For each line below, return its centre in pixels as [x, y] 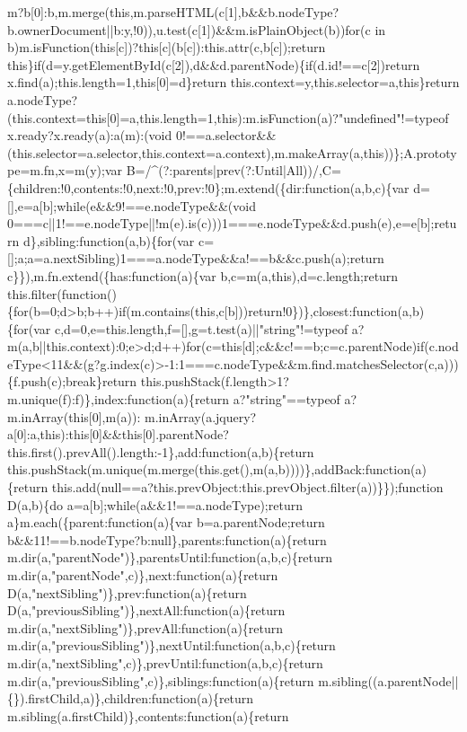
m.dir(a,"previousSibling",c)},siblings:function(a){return [161, 680]
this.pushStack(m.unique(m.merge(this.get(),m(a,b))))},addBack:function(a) [217, 469]
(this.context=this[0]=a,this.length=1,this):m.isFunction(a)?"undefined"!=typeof [228, 117]
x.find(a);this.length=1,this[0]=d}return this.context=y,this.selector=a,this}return [233, 82]
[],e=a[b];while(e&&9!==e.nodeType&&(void [132, 205]
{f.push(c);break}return [72, 381]
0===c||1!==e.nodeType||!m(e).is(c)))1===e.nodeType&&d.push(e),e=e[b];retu [232, 223]
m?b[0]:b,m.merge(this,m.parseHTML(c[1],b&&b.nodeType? [173, 12]
